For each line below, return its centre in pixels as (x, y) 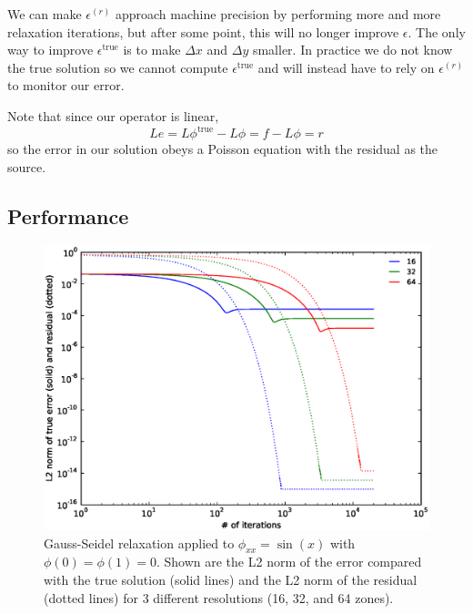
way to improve (50, 50)
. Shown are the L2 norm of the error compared (289, 562)
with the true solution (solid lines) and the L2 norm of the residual (231, 580)
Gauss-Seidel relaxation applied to (139, 542)
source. (27, 166)
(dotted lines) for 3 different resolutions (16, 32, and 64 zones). (219, 597)
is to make (152, 50)
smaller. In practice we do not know (352, 50)
